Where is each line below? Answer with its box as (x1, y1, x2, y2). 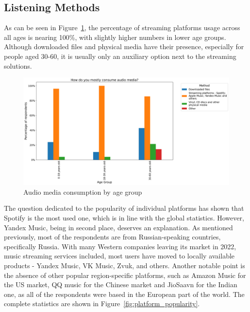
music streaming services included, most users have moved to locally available (4, 251, 235, 261)
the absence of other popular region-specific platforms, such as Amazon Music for (4, 270, 246, 280)
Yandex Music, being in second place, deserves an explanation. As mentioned (4, 222, 233, 232)
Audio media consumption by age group (23, 186, 142, 197)
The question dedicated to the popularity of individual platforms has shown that (4, 203, 244, 213)
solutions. (4, 60, 32, 71)
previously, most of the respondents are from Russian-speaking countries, (4, 232, 221, 242)
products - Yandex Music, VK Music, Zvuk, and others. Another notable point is (4, 260, 245, 271)
